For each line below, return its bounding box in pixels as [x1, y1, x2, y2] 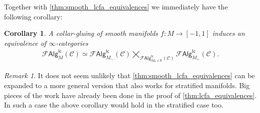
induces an [212, 28, 245, 38]
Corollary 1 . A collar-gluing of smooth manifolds [4, 28, 158, 38]
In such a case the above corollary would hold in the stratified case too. [4, 100, 224, 110]
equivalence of [4, 37, 47, 48]
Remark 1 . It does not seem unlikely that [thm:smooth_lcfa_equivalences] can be [4, 70, 255, 81]
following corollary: [4, 11, 63, 21]
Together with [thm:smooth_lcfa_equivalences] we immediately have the [4, 1, 228, 11]
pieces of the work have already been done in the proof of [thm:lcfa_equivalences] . [4, 90, 257, 100]
